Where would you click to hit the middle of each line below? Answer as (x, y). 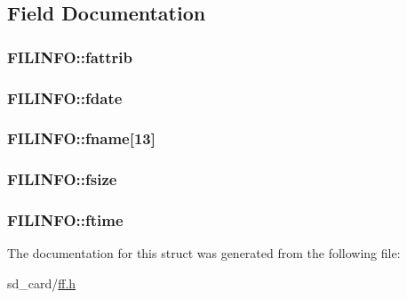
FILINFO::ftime (65, 220)
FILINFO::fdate (65, 97)
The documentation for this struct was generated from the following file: (204, 253)
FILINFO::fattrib (70, 57)
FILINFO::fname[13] (81, 138)
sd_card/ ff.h (42, 283)
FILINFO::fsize (62, 179)
